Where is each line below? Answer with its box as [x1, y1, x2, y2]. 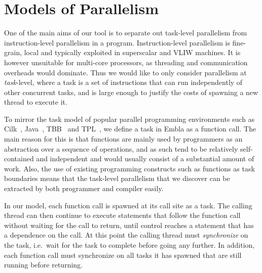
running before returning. [4, 259, 83, 270]
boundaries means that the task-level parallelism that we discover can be [4, 173, 230, 184]
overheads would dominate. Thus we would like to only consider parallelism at [4, 67, 247, 77]
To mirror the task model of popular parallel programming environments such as [4, 113, 255, 124]
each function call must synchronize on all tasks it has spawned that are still [4, 249, 242, 260]
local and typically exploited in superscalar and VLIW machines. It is [24, 47, 241, 58]
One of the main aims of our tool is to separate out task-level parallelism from [4, 27, 247, 38]
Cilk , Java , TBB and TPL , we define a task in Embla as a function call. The [4, 123, 256, 134]
